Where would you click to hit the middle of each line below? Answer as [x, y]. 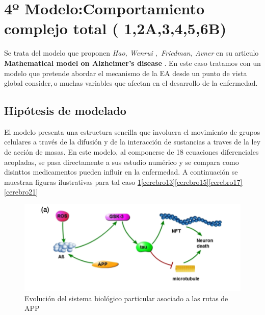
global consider [28, 83]
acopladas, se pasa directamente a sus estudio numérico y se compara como [122, 162]
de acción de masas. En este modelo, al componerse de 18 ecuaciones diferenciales [131, 152]
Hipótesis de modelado [65, 111]
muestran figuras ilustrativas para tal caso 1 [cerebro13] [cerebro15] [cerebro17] [123, 181]
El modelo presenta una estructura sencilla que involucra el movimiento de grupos [132, 131]
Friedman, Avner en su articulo [210, 53]
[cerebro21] [21, 192]
